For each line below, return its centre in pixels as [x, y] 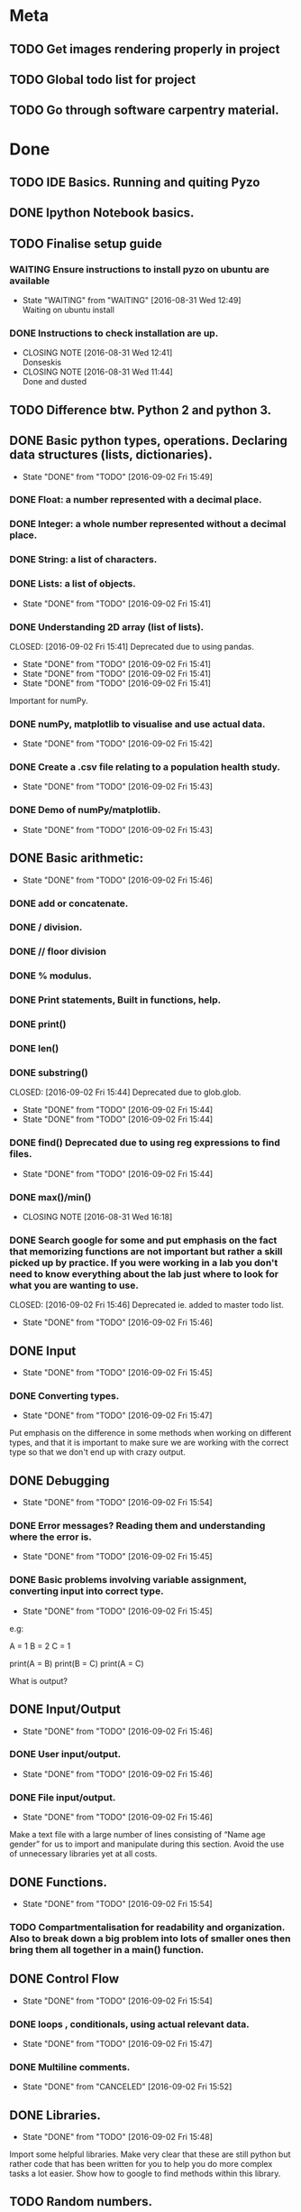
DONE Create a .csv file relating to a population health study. [145, 767]
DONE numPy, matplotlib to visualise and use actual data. [137, 724]
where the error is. [50, 1537]
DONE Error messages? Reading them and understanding [137, 1526]
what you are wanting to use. [74, 1285]
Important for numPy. [49, 700]
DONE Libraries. [55, 2115]
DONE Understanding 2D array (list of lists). [107, 626]
